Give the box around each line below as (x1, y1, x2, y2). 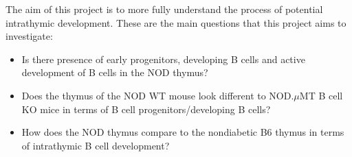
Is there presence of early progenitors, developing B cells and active (21, 51, 305, 66)
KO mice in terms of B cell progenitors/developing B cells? (21, 101, 271, 116)
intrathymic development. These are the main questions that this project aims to (5, 15, 346, 29)
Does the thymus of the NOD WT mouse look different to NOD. (21, 88, 294, 102)
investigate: (5, 29, 53, 43)
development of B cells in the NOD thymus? (21, 65, 208, 80)
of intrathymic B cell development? (21, 138, 170, 152)
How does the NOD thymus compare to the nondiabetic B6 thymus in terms (21, 125, 344, 139)
